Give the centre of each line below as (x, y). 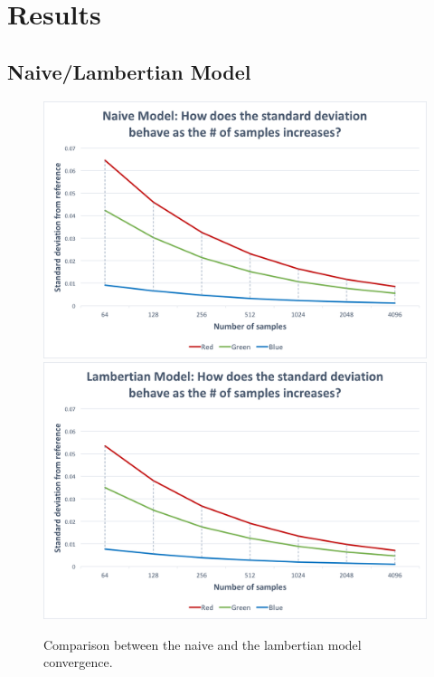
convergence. (78, 662)
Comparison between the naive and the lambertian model (203, 644)
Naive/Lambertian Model (129, 71)
